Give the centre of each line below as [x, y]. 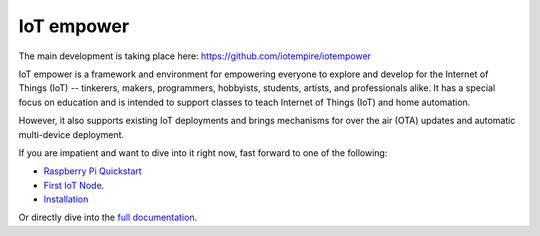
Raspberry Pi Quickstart [92, 171]
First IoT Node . [74, 185]
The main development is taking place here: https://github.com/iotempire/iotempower [195, 56]
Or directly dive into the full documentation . [108, 217]
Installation [66, 199]
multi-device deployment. [71, 134]
